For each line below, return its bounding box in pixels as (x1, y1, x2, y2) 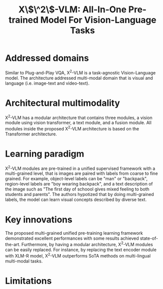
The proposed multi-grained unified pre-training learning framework (5, 230, 143, 236)
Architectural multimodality (5, 97, 120, 108)
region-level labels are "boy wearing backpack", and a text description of (5, 181, 153, 187)
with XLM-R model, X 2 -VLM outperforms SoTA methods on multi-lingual (5, 252, 151, 258)
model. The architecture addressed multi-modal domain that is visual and (5, 75, 153, 81)
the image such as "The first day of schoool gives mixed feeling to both (5, 186, 150, 192)
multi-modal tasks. (5, 258, 43, 264)
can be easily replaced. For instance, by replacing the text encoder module (5, 247, 157, 253)
